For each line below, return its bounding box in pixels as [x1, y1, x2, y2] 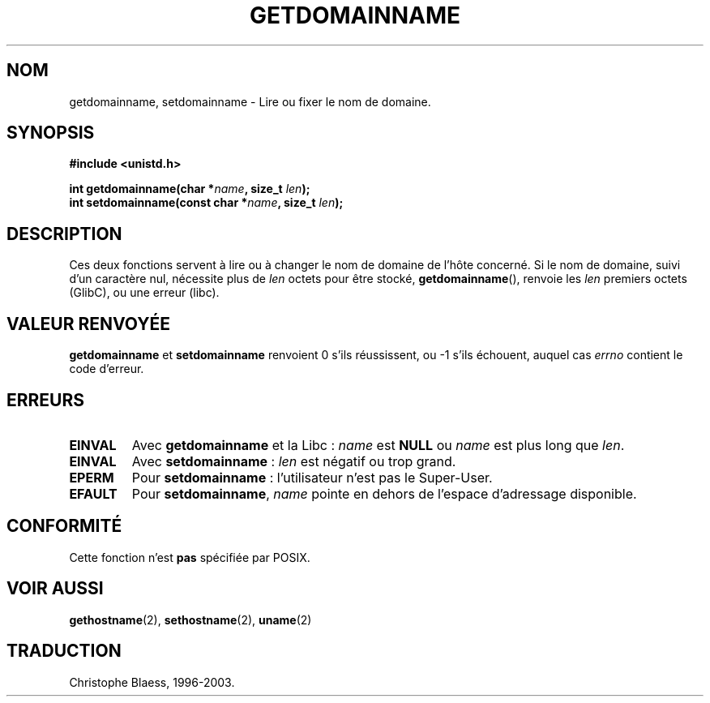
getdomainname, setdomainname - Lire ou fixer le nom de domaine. [69, 94, 431, 109]
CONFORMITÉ [6, 516, 122, 537]
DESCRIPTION [6, 223, 122, 244]
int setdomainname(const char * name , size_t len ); [69, 195, 344, 210]
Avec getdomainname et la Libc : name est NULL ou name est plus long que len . [131, 436, 625, 453]
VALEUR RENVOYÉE [6, 313, 170, 334]
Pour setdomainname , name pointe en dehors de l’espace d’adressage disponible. [131, 485, 637, 502]
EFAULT [69, 485, 118, 502]
